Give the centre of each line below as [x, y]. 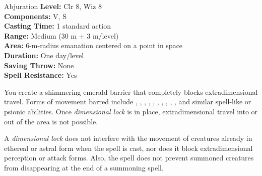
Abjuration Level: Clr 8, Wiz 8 [53, 6]
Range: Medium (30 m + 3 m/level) [61, 35]
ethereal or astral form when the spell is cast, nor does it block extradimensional [128, 148]
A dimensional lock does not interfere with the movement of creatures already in [128, 138]
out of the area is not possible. [51, 121]
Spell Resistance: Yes [41, 75]
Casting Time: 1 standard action [57, 26]
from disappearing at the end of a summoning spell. [84, 167]
